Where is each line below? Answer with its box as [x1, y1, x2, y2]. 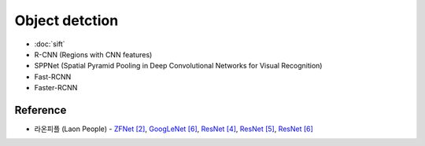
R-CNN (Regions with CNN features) [34, 49, 153, 59]
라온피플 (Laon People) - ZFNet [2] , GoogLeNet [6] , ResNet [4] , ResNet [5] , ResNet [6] [34, 124, 314, 133]
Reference [14, 103, 67, 117]
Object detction [14, 12, 119, 29]
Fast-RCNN [34, 71, 72, 82]
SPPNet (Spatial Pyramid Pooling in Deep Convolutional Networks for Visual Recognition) [34, 61, 323, 71]
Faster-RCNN [34, 83, 78, 93]
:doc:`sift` [34, 39, 66, 49]
